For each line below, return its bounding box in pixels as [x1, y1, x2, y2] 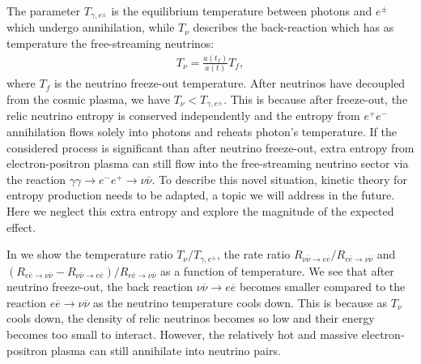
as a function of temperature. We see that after [159, 262, 394, 279]
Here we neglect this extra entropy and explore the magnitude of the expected [6, 202, 394, 219]
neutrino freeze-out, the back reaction [6, 278, 193, 295]
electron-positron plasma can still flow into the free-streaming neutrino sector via [6, 155, 409, 172]
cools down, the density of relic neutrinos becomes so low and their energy [6, 310, 375, 327]
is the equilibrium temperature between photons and [111, 2, 372, 19]
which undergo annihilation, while [6, 19, 175, 36]
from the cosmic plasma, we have [6, 90, 170, 107]
